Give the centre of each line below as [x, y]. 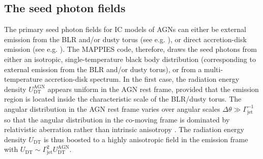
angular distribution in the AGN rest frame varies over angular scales [112, 108]
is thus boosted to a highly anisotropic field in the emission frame [146, 139]
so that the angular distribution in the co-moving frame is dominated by [117, 119]
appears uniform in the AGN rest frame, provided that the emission [153, 89]
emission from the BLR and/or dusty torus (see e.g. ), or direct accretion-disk [125, 39]
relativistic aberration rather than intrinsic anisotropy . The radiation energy [124, 129]
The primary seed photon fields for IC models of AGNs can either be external [125, 29]
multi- [214, 69]
